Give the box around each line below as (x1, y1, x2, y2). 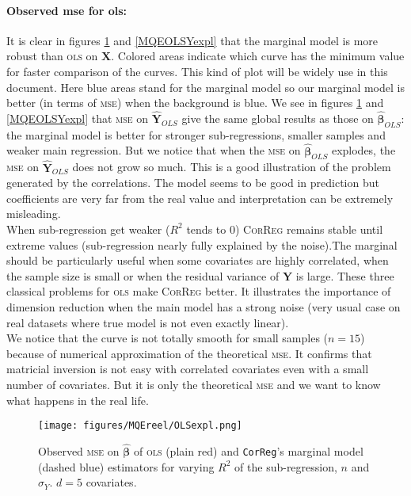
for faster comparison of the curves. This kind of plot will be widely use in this (6, 63, 388, 79)
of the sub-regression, (234, 458, 337, 475)
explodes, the (331, 142, 396, 158)
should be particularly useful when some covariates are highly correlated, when (6, 252, 389, 269)
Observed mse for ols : (6, 2, 127, 18)
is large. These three (295, 267, 394, 284)
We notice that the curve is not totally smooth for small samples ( (6, 330, 329, 346)
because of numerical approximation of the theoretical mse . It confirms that (6, 345, 372, 361)
